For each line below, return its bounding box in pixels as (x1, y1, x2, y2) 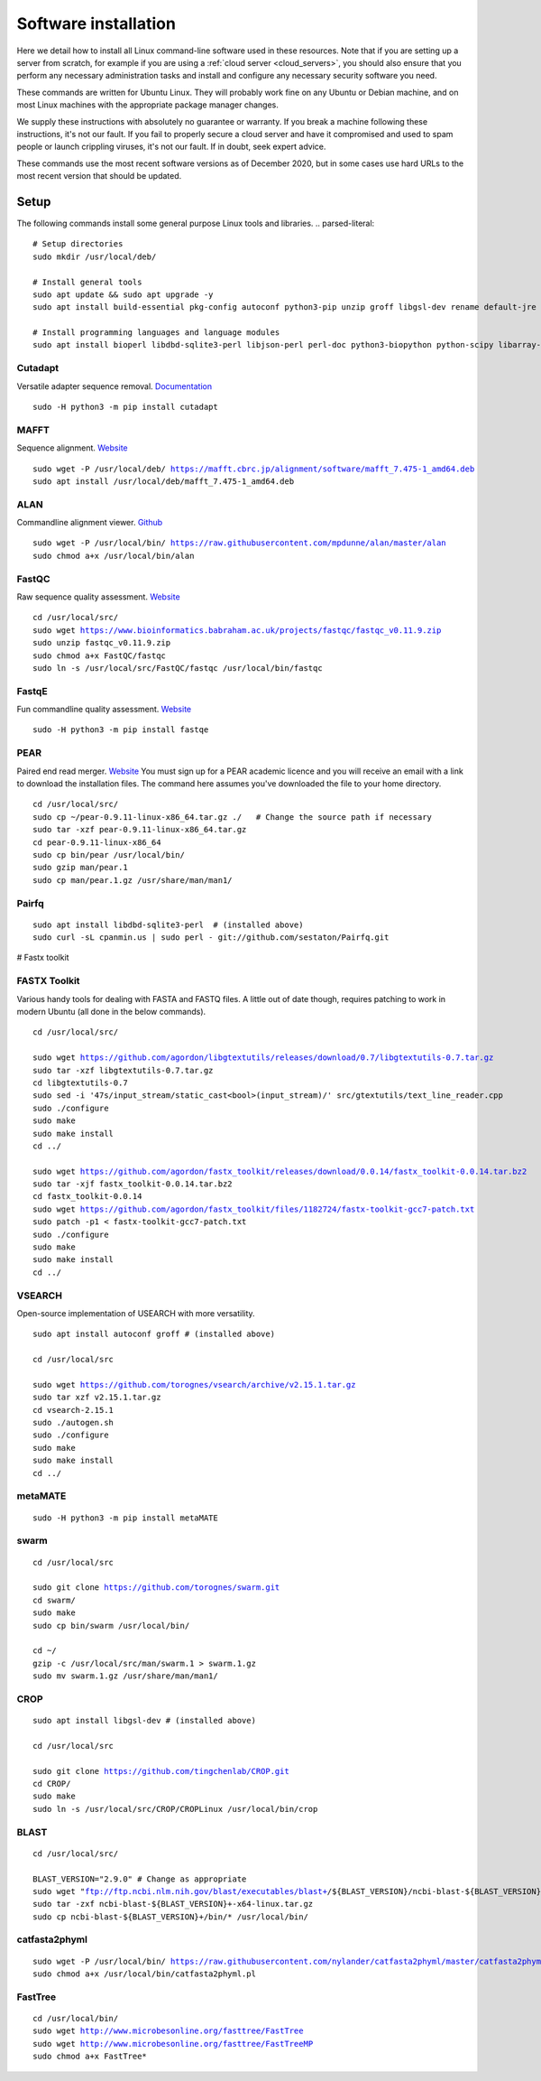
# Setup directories (32, 239, 124, 249)
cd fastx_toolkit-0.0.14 (32, 1192, 142, 1202)
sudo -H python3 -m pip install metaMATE (32, 1512, 218, 1523)
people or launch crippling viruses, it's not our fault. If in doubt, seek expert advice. (16, 141, 326, 153)
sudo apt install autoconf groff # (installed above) (32, 1329, 275, 1340)
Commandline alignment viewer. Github (16, 517, 163, 528)
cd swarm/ (32, 1594, 76, 1605)
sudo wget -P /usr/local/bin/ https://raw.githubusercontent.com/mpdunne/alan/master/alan (32, 538, 446, 548)
